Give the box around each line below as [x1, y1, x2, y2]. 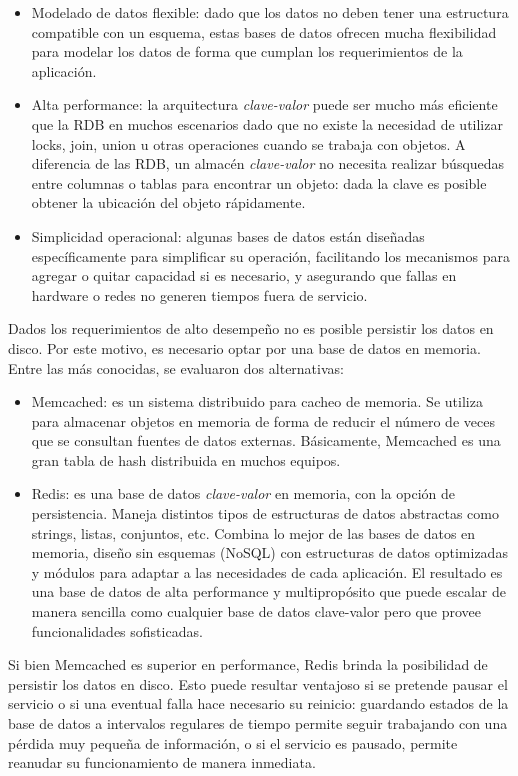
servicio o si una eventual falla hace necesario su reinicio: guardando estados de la [8, 693, 509, 714]
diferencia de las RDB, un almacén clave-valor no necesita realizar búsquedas [31, 153, 505, 174]
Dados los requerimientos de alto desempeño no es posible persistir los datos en [8, 318, 494, 339]
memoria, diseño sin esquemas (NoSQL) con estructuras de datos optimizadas [31, 542, 508, 563]
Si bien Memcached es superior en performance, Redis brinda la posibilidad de [8, 654, 488, 675]
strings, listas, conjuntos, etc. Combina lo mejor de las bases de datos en [31, 522, 476, 543]
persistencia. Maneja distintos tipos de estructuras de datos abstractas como [31, 503, 499, 524]
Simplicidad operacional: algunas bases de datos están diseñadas [31, 225, 425, 246]
